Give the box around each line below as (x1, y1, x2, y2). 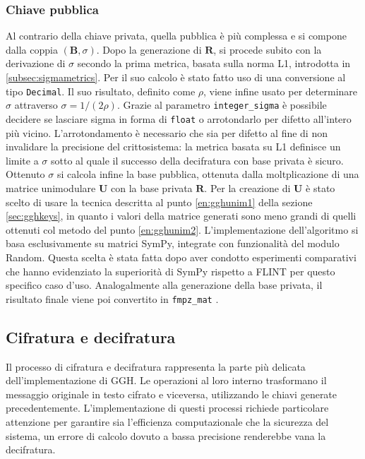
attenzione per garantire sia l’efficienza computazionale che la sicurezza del (6, 414, 329, 429)
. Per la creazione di (204, 180, 291, 195)
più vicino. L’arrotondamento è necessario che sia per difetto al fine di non (6, 125, 328, 140)
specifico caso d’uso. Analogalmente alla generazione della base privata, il (6, 278, 323, 292)
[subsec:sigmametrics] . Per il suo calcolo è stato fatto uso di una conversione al (6, 70, 346, 84)
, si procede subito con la (213, 42, 322, 56)
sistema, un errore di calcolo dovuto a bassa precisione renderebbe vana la (6, 428, 326, 443)
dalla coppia (6, 42, 58, 56)
